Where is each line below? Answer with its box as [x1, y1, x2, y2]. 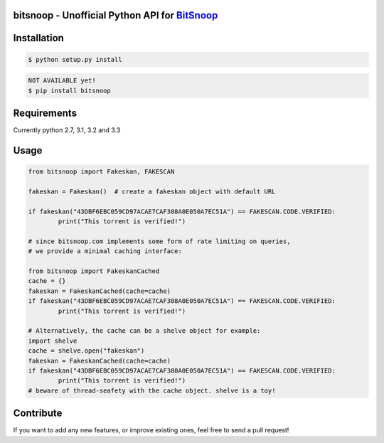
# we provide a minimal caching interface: [28, 247, 183, 255]
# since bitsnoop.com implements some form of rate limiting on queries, [28, 237, 291, 245]
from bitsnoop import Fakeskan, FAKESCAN [28, 168, 175, 176]
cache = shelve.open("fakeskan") [28, 347, 145, 355]
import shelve [28, 336, 78, 345]
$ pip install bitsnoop [28, 86, 112, 95]
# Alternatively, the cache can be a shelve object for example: [28, 327, 261, 335]
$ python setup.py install [28, 55, 122, 63]
